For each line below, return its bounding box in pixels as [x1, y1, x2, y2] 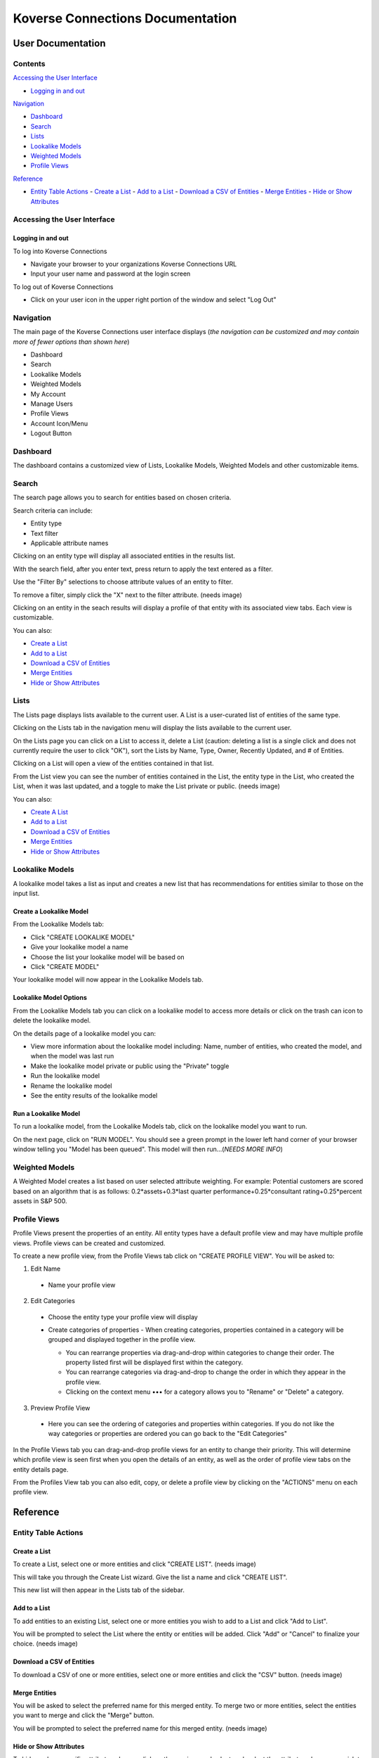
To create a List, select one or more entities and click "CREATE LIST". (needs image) [13, 1560, 256, 1568]
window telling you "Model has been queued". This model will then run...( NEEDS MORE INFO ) [13, 1145, 284, 1153]
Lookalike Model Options [13, 994, 87, 1002]
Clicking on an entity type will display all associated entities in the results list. [13, 552, 235, 560]
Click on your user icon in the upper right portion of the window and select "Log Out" [30, 295, 277, 304]
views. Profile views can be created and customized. [13, 1238, 166, 1247]
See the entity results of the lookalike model [30, 1091, 158, 1100]
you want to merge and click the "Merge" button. [13, 1711, 154, 1719]
